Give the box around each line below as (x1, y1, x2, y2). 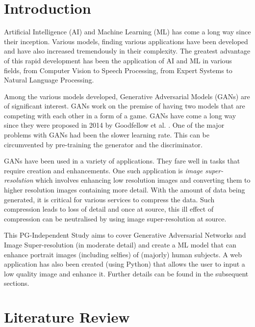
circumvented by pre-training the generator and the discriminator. (4, 139, 203, 149)
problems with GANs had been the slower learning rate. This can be (4, 130, 209, 140)
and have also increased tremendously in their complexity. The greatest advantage (4, 46, 251, 56)
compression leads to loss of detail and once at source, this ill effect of (4, 204, 214, 214)
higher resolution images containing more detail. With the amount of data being (4, 185, 245, 195)
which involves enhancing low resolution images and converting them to (35, 175, 251, 185)
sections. (4, 278, 29, 288)
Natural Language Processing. (4, 75, 94, 85)
